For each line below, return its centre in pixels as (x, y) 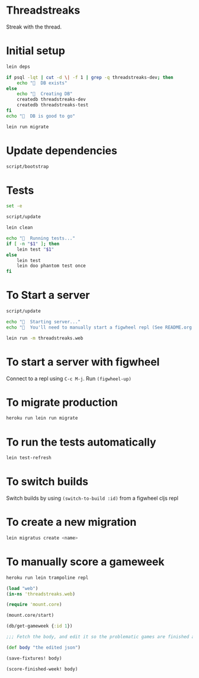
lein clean (20, 228)
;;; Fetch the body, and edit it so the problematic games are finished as (102, 637)
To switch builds (47, 482)
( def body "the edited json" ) (44, 647)
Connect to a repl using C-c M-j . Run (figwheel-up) (69, 379)
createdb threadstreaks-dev (51, 100)
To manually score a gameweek (85, 562)
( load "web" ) (22, 588)
